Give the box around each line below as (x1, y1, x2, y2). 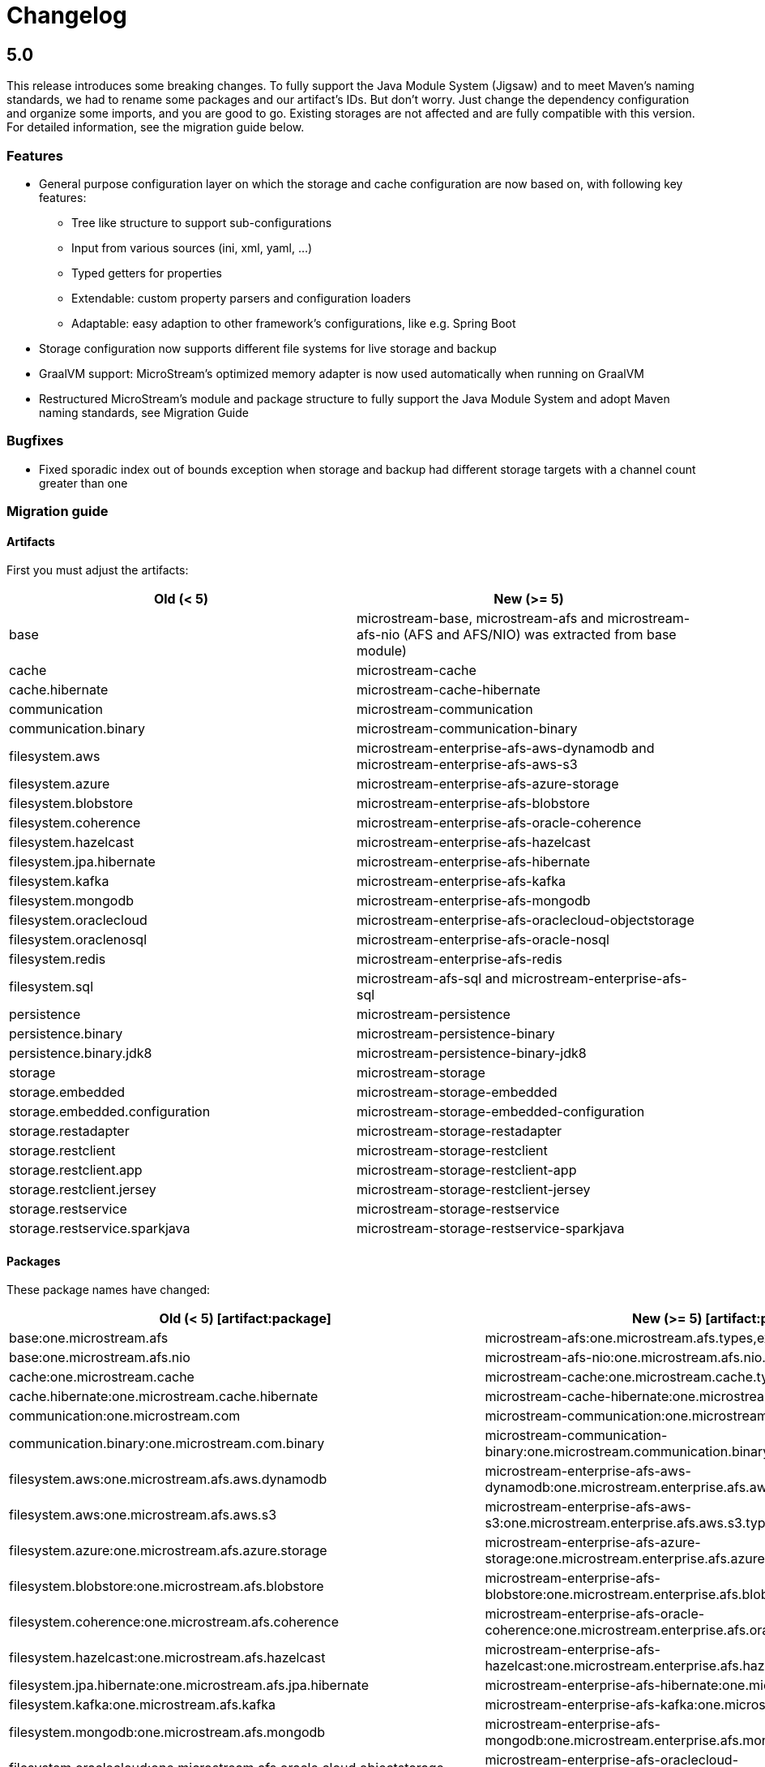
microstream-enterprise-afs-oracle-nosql (357, 931, 609, 948)
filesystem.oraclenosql (9, 931, 147, 948)
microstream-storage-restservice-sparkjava (357, 1220, 625, 1237)
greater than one (39, 475, 128, 490)
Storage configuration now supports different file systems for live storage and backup (39, 341, 497, 355)
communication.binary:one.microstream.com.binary (9, 1435, 325, 1452)
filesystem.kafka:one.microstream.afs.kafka (9, 1696, 276, 1713)
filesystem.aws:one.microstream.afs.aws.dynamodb (9, 1471, 327, 1488)
